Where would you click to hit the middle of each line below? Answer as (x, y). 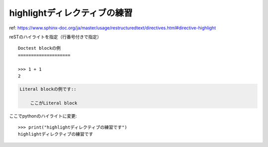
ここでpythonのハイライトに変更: (43, 116)
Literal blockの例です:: (48, 89)
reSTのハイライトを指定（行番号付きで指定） (55, 37)
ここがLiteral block (54, 103)
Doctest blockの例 (39, 48)
